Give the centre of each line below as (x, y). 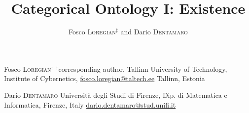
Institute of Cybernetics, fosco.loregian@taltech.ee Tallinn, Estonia (105, 78)
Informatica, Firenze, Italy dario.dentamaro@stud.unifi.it (90, 104)
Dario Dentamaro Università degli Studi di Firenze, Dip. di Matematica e (116, 95)
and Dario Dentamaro (154, 32)
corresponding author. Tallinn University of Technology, (143, 69)
